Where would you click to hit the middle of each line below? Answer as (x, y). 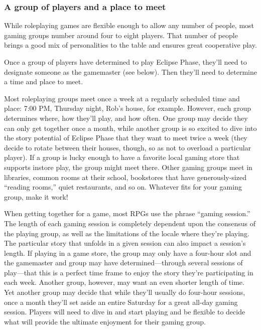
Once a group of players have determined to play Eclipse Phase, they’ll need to (125, 62)
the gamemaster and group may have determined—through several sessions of (123, 263)
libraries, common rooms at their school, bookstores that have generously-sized (125, 177)
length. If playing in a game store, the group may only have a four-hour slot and (128, 253)
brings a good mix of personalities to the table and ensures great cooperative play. (130, 45)
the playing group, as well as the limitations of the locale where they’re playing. (127, 233)
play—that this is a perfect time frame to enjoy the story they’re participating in (129, 272)
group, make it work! (36, 196)
